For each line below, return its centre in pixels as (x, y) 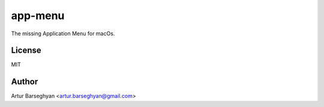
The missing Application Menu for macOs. (63, 33)
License (26, 51)
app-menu (38, 16)
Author (25, 82)
